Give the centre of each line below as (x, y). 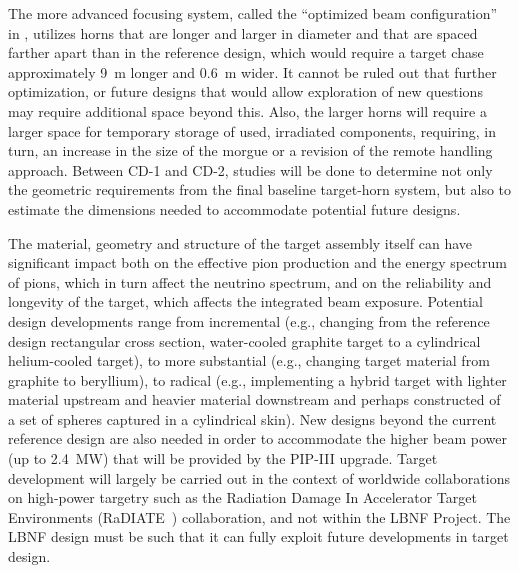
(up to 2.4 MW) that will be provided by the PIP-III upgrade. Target (223, 458)
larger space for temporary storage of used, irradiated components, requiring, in (252, 130)
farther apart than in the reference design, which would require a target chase (246, 52)
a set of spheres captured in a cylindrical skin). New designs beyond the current (252, 418)
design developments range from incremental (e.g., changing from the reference (249, 320)
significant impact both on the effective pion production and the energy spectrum (257, 262)
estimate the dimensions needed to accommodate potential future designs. (234, 208)
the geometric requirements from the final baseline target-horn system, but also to (260, 189)
